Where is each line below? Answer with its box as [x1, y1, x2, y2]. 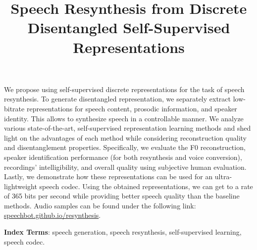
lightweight [4, 181, 37, 191]
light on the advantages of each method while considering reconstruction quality [4, 132, 247, 143]
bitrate [4, 103, 25, 113]
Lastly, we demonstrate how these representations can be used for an [4, 171, 213, 182]
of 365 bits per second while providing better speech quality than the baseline [4, 191, 240, 201]
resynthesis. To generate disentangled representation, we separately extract [4, 94, 231, 104]
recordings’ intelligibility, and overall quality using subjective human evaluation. [4, 161, 247, 172]
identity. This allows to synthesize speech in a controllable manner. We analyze [4, 113, 244, 123]
